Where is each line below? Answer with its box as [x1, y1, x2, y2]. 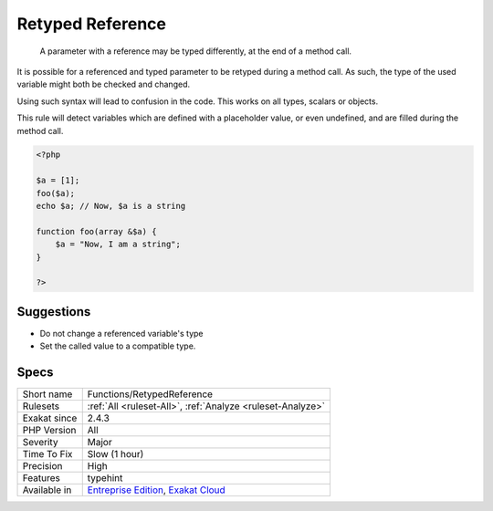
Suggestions [16, 304, 91, 319]
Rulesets [22, 400, 59, 412]
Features [22, 472, 61, 485]
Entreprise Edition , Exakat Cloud [87, 484, 226, 496]
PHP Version [22, 424, 77, 437]
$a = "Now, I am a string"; [55, 239, 182, 250]
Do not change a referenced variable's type [39, 328, 205, 339]
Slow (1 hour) [87, 448, 144, 461]
